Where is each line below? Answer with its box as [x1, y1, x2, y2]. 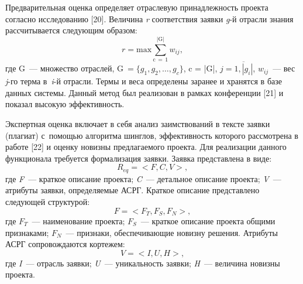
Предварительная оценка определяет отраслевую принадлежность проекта [5, 1, 268, 13]
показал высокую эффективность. [5, 98, 125, 110]
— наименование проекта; [32, 214, 125, 227]
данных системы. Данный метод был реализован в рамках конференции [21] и [5, 86, 284, 98]
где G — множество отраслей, [5, 62, 115, 74]
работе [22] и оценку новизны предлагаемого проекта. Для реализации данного [5, 141, 287, 153]
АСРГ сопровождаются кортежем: [5, 238, 125, 250]
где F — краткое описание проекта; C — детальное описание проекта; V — [5, 172, 281, 184]
